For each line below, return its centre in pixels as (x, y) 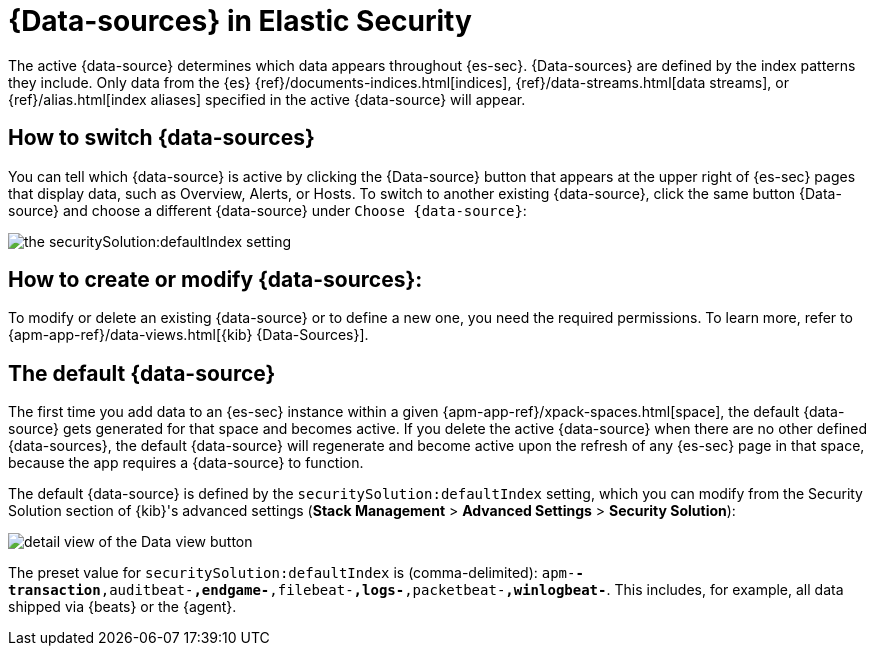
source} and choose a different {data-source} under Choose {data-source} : (267, 210)
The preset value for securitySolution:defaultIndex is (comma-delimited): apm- (292, 573)
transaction (54, 590)
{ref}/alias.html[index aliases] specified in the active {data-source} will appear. (267, 99)
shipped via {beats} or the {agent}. (122, 607)
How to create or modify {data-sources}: (215, 280)
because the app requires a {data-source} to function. (186, 463)
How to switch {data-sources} (161, 138)
